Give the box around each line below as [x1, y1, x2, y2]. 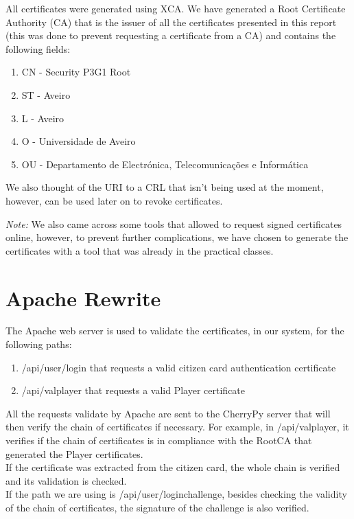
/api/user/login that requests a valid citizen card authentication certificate [21, 360, 336, 374]
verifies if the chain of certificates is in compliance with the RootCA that [5, 433, 312, 447]
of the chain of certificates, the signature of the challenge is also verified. [5, 500, 309, 514]
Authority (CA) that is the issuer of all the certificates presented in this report [5, 14, 337, 29]
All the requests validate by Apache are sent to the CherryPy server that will [5, 406, 331, 420]
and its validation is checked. [5, 473, 127, 487]
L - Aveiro [21, 111, 64, 125]
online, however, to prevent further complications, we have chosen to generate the [5, 230, 349, 244]
